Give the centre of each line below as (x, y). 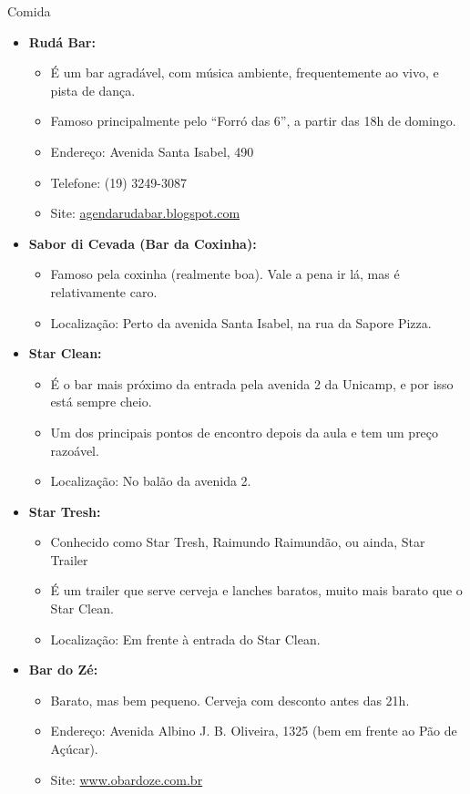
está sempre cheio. (101, 402)
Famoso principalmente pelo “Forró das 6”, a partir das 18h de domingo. (253, 121)
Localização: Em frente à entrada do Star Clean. (185, 639)
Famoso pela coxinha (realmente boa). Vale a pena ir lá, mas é (225, 274)
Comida (29, 11)
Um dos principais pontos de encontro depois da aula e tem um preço (245, 432)
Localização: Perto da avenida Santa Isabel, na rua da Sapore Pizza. (241, 322)
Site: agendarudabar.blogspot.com (145, 213)
